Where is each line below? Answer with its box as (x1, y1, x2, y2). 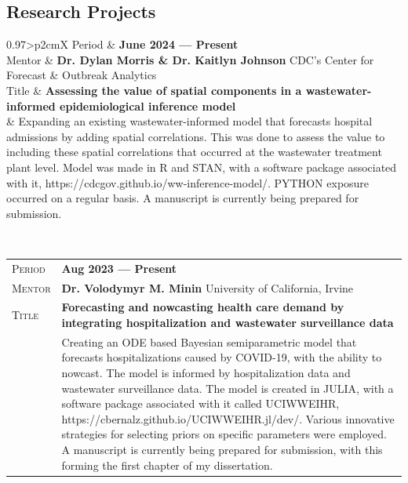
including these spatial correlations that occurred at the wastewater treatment (6, 143, 382, 160)
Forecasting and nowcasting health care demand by (61, 299, 344, 315)
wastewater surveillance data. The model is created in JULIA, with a (61, 379, 394, 396)
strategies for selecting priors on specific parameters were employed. (61, 426, 387, 442)
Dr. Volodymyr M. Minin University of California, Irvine (61, 279, 354, 296)
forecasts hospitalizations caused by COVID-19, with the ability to (61, 349, 382, 365)
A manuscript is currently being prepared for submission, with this (61, 441, 383, 457)
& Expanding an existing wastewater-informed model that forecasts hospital (6, 113, 373, 129)
